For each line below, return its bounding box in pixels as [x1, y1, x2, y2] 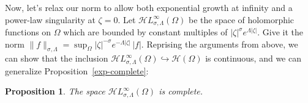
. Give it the [257, 26, 304, 38]
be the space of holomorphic [189, 13, 295, 26]
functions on [5, 26, 51, 38]
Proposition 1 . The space [5, 85, 105, 98]
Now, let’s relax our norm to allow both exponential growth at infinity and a [5, 1, 293, 13]
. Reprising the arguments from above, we [141, 37, 298, 50]
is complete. [159, 85, 203, 98]
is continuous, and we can [205, 52, 302, 65]
